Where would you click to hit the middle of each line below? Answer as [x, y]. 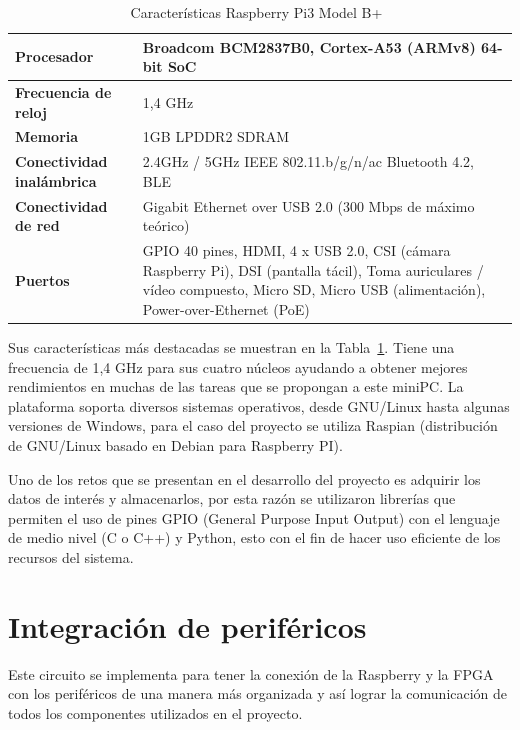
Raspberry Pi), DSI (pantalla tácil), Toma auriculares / [313, 269]
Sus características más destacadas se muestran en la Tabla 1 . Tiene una [231, 347]
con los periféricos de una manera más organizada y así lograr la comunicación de [258, 693]
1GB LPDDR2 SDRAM [216, 136]
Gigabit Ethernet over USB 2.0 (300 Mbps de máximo [308, 205]
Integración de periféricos [187, 625]
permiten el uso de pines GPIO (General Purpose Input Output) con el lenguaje [254, 517]
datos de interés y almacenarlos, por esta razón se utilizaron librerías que [232, 498]
